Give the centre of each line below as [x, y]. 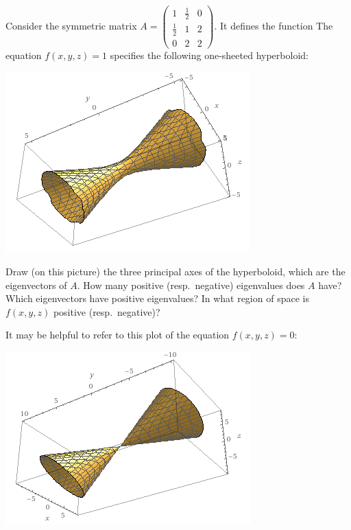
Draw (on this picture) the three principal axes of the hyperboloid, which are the [175, 272]
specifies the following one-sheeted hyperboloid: [209, 55]
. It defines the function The [274, 25]
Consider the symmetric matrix [71, 25]
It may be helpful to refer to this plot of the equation [118, 335]
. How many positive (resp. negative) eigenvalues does [191, 285]
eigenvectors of [36, 285]
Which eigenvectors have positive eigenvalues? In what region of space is [157, 298]
